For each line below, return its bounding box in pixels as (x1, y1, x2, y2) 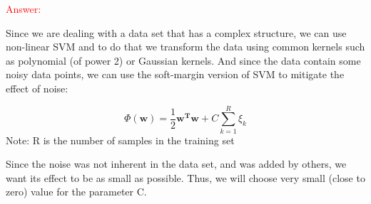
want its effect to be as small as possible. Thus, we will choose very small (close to (6, 170, 365, 185)
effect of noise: (6, 80, 68, 95)
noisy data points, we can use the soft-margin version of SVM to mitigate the (6, 67, 345, 82)
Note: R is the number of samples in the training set (6, 132, 235, 147)
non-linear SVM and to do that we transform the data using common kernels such (6, 39, 365, 54)
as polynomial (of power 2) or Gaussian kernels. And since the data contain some (6, 53, 361, 68)
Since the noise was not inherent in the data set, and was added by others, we (6, 156, 347, 171)
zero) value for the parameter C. (6, 184, 147, 199)
